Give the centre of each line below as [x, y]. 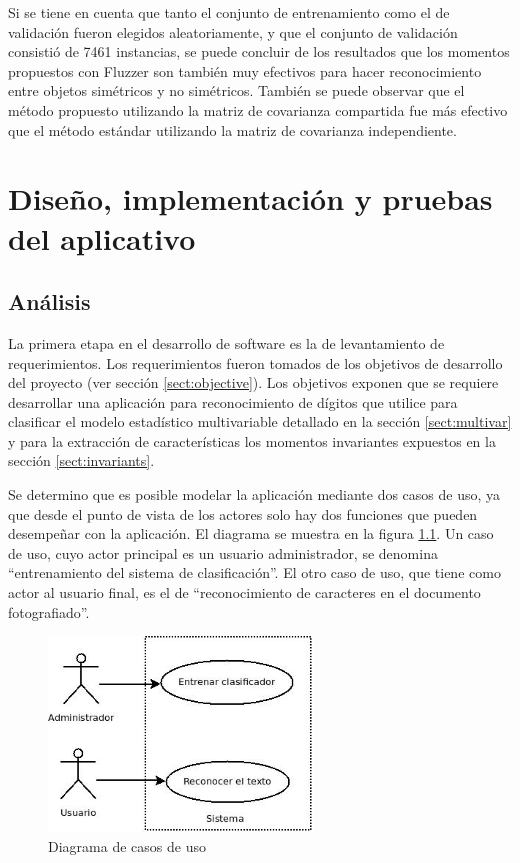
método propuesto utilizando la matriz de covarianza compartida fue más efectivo [258, 109]
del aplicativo [102, 237]
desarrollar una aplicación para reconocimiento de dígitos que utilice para [233, 401]
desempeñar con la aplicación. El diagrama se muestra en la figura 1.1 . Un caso [251, 533]
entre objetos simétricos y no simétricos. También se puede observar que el [236, 90]
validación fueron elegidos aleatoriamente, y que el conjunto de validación [233, 31]
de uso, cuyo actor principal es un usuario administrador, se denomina [223, 552]
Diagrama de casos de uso [127, 845]
